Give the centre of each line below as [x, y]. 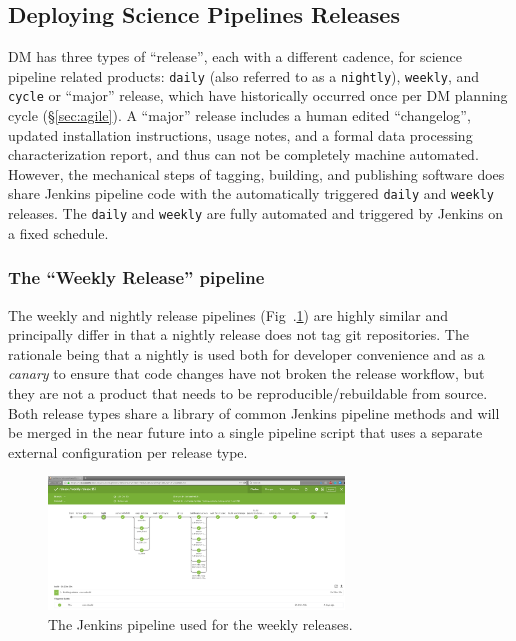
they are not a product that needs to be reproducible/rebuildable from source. [248, 392]
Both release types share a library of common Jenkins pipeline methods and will [254, 412]
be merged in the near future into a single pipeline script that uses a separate [245, 432]
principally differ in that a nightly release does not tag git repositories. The [238, 334]
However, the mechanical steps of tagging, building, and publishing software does [256, 173]
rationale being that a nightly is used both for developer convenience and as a [246, 353]
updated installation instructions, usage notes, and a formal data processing [240, 134]
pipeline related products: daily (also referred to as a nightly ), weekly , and [244, 75]
